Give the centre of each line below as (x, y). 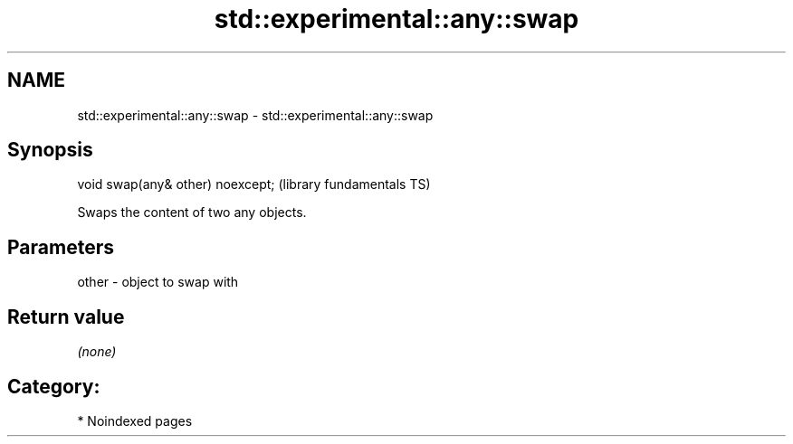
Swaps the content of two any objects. (192, 213)
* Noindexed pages (135, 420)
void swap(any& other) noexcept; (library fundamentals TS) (254, 184)
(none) (97, 352)
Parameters (61, 247)
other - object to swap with (158, 282)
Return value (66, 316)
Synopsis (50, 150)
